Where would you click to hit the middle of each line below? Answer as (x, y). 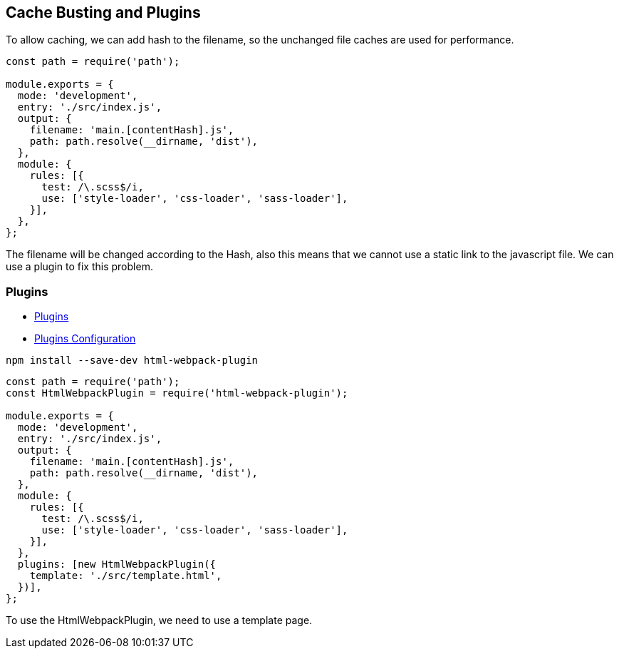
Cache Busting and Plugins (103, 12)
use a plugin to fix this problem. (79, 267)
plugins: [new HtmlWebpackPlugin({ (117, 564)
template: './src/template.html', (126, 576)
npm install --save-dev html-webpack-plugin (132, 361)
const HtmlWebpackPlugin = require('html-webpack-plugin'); (177, 393)
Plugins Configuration (85, 339)
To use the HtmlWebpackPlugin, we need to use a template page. (159, 620)
